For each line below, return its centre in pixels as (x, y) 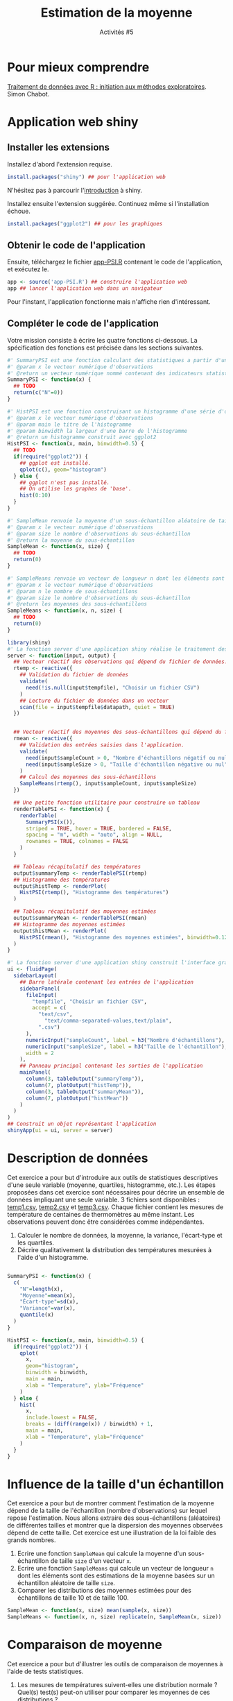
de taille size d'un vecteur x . (91, 1561)
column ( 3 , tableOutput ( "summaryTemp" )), (85, 1079)
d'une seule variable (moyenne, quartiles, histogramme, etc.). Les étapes (112, 1185)
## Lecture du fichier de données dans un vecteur (94, 701)
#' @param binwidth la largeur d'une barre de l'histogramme (97, 431)
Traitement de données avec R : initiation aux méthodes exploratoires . (107, 86)
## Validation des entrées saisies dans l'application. (102, 745)
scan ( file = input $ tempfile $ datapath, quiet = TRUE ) (97, 707)
